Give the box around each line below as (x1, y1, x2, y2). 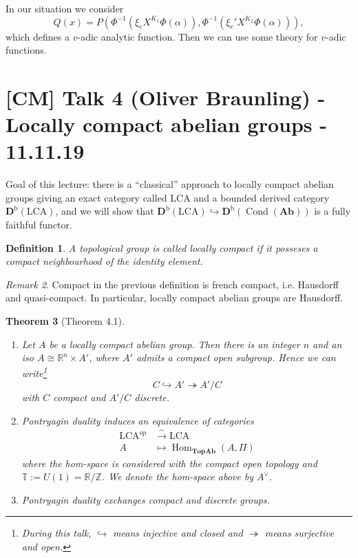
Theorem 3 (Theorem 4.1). (6, 314, 125, 328)
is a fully (314, 204, 351, 218)
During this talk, (21, 526, 92, 540)
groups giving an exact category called (6, 190, 167, 204)
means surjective (264, 526, 335, 540)
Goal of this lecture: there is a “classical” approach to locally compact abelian (6, 177, 334, 191)
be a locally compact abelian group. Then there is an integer (49, 336, 300, 351)
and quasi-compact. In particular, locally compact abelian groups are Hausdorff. (6, 290, 344, 305)
